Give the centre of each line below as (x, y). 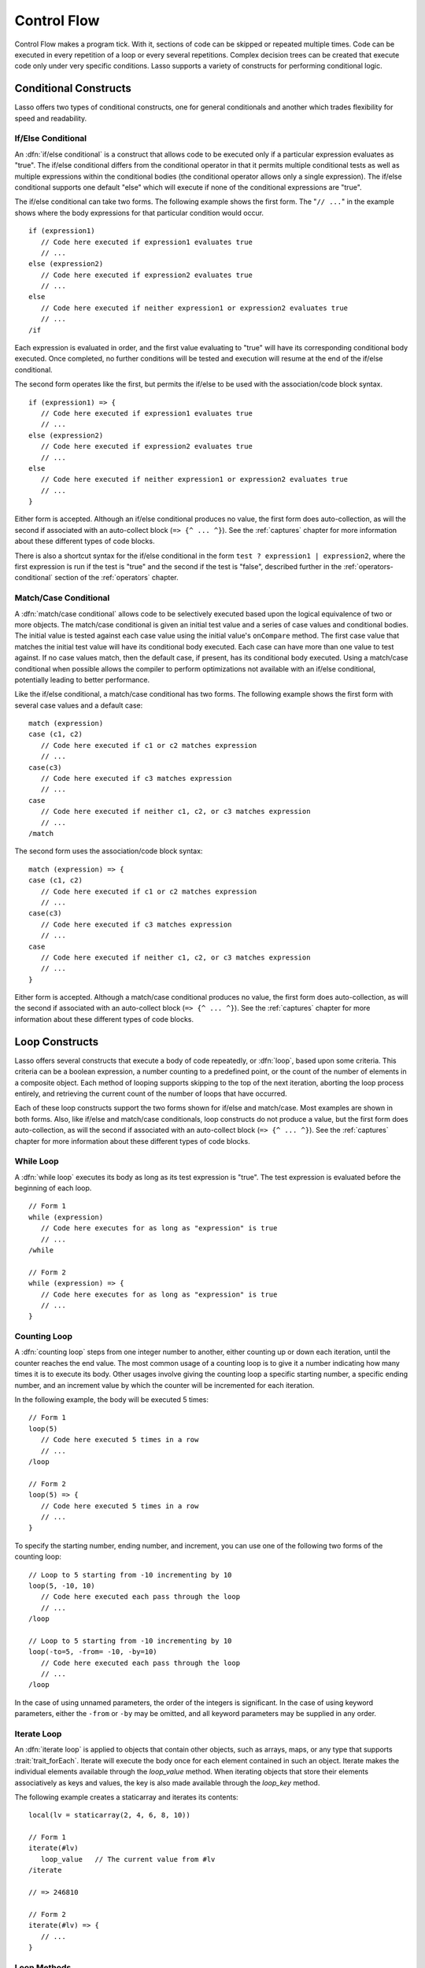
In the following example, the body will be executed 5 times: (111, 1400)
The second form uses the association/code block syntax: (109, 851)
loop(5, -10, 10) (62, 1585)
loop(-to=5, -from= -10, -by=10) (93, 1652)
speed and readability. (50, 118)
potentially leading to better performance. (82, 679)
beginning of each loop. (53, 1188)
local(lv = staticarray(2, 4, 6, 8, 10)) (109, 1815)
